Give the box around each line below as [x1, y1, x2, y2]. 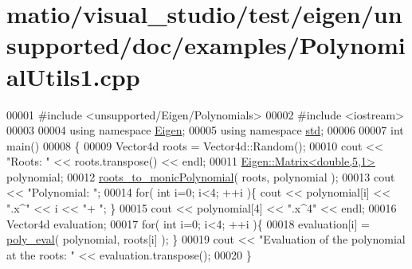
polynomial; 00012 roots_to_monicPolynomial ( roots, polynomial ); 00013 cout [6, 168, 395, 185]
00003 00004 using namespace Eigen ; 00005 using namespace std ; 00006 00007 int [6, 122, 404, 138]
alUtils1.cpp [6, 60, 140, 92]
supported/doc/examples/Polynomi [6, 29, 406, 61]
